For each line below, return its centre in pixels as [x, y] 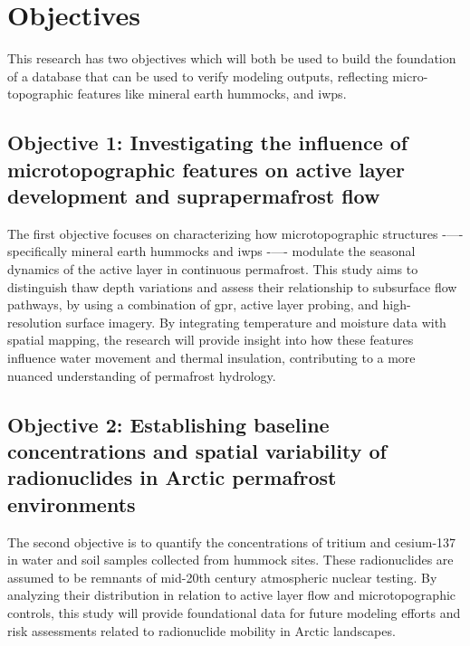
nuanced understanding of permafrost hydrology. [142, 375]
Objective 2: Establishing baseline [168, 424]
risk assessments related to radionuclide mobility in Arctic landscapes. [201, 630]
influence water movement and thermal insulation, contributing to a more [211, 358]
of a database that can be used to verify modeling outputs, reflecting [198, 76]
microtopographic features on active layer [206, 169]
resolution [35, 322]
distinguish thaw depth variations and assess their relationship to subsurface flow [232, 286]
